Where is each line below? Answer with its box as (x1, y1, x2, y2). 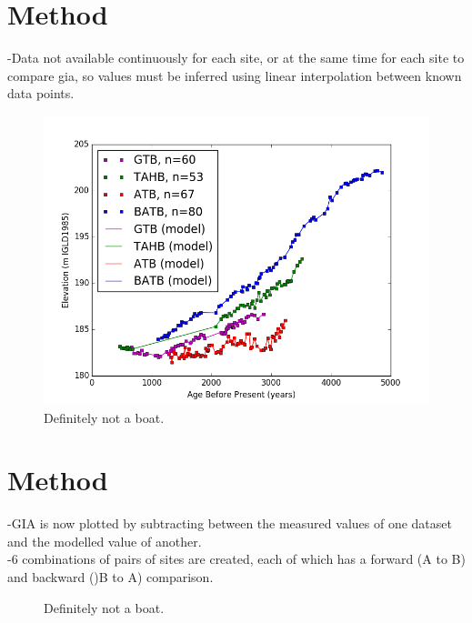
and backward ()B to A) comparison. (7, 568, 214, 586)
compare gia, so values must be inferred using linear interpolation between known (7, 65, 462, 85)
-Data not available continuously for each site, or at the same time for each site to (7, 48, 465, 67)
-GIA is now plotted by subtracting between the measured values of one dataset (7, 514, 452, 533)
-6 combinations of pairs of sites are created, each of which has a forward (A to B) (7, 549, 466, 568)
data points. (7, 84, 75, 103)
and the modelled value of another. (7, 531, 202, 550)
